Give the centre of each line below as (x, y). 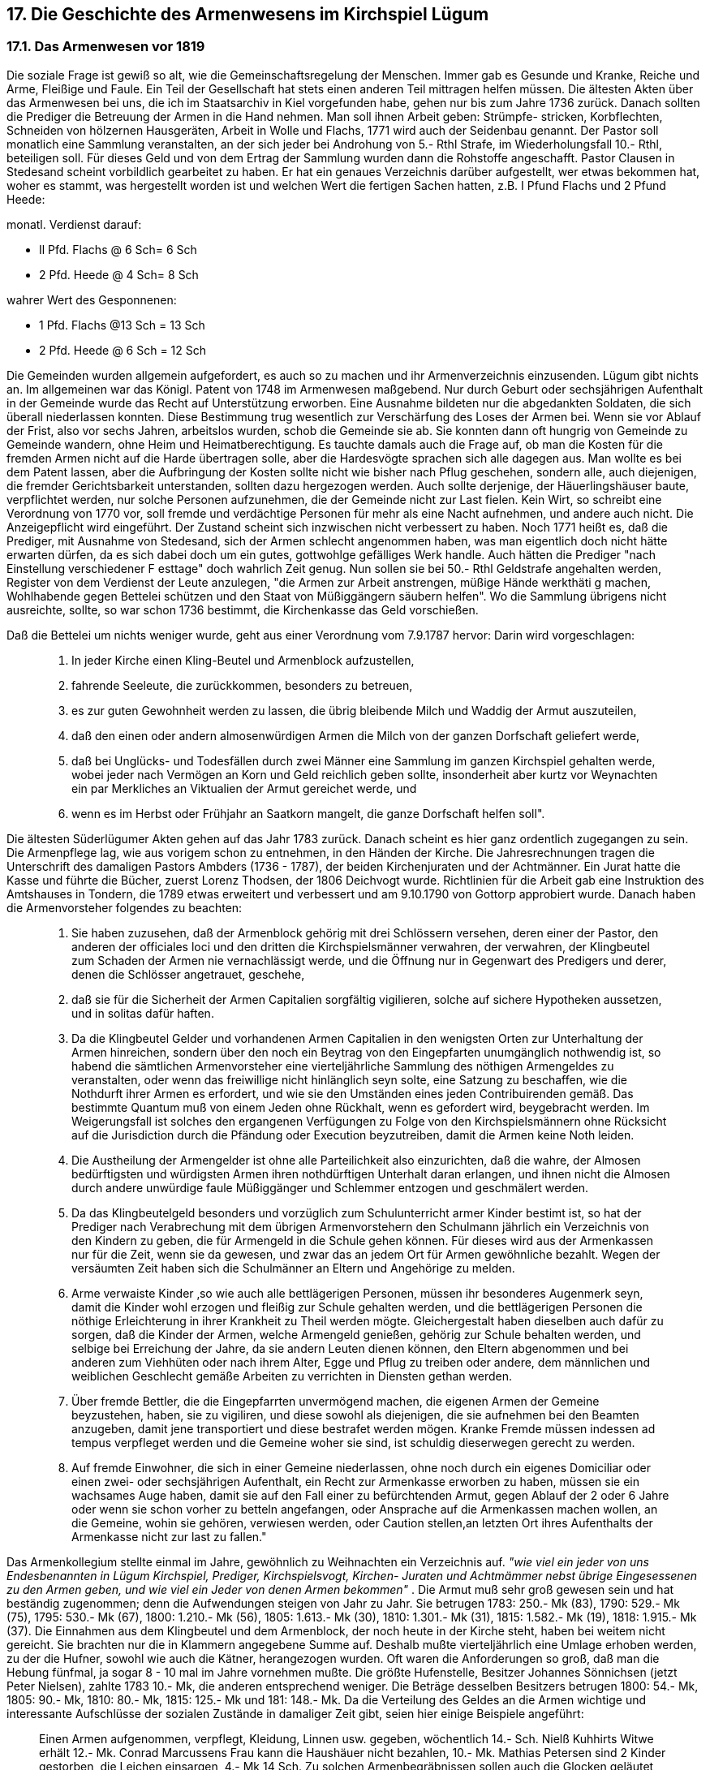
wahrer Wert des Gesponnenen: (92, 299)
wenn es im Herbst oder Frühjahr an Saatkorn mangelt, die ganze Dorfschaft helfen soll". (308, 813)
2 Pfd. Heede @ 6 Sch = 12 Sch (123, 350)
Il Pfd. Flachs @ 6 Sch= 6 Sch (118, 249)
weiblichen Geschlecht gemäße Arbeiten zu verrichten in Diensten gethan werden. (292, 1376)
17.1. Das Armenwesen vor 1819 (106, 47)
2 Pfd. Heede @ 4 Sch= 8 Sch (119, 274)
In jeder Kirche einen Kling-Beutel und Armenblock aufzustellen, (243, 660)
